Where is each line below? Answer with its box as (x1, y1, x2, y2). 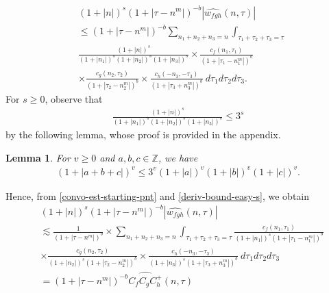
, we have (158, 150, 198, 164)
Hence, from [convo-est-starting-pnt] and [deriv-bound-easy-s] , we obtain (5, 188, 310, 203)
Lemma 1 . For (5, 150, 71, 164)
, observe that (45, 91, 103, 105)
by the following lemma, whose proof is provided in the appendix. (5, 127, 281, 141)
